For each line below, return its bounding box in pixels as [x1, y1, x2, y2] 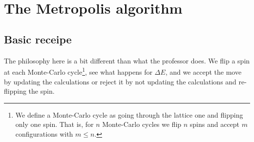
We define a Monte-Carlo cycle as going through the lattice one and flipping [15, 109, 243, 120]
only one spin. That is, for [15, 119, 94, 129]
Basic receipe [4, 31, 72, 46]
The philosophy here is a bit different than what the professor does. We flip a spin [4, 55, 250, 65]
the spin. [28, 86, 55, 96]
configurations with [15, 128, 73, 139]
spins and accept [190, 119, 240, 129]
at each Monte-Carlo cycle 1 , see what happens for [4, 65, 152, 77]
